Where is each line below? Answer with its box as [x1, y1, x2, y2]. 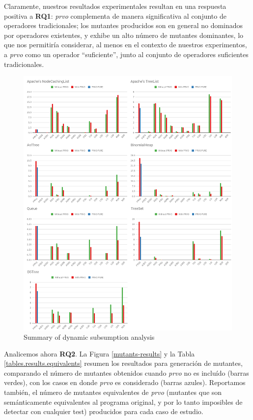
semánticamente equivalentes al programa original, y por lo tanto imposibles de [4, 396, 243, 407]
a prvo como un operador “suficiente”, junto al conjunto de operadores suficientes [4, 49, 249, 59]
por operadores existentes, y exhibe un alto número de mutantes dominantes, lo [4, 30, 244, 40]
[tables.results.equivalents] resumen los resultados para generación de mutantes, [4, 358, 243, 368]
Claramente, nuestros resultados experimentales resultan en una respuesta [4, 1, 226, 11]
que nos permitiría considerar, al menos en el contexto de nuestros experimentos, [4, 39, 247, 50]
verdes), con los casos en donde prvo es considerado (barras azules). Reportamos [4, 377, 246, 388]
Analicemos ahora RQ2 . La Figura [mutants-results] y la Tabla [4, 348, 195, 358]
